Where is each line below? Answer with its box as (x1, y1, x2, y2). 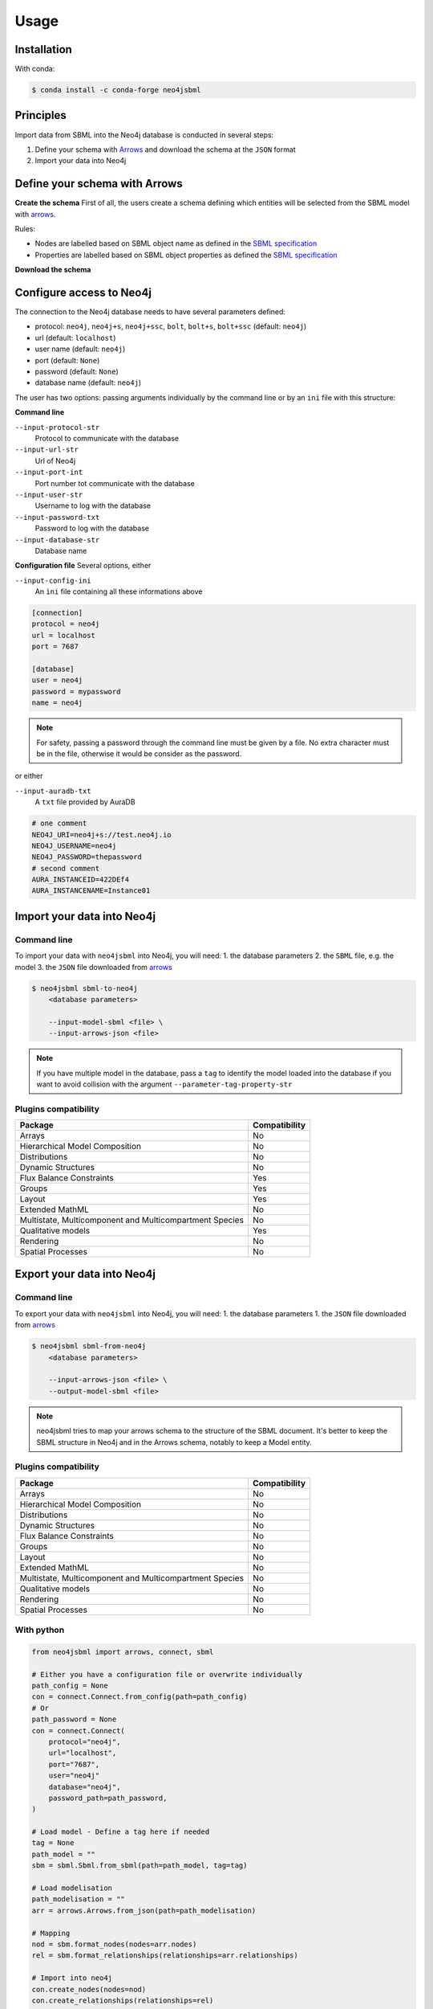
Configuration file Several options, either (14, 561, 152, 571)
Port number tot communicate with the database (34, 478, 196, 488)
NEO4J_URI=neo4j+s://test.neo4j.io (31, 830, 172, 839)
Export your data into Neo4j (14, 1267, 156, 1281)
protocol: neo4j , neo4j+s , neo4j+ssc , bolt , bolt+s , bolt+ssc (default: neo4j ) (34, 321, 307, 331)
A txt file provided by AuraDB (34, 797, 136, 807)
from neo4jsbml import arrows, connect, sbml (31, 1647, 214, 1656)
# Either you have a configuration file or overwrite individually (31, 1670, 303, 1679)
